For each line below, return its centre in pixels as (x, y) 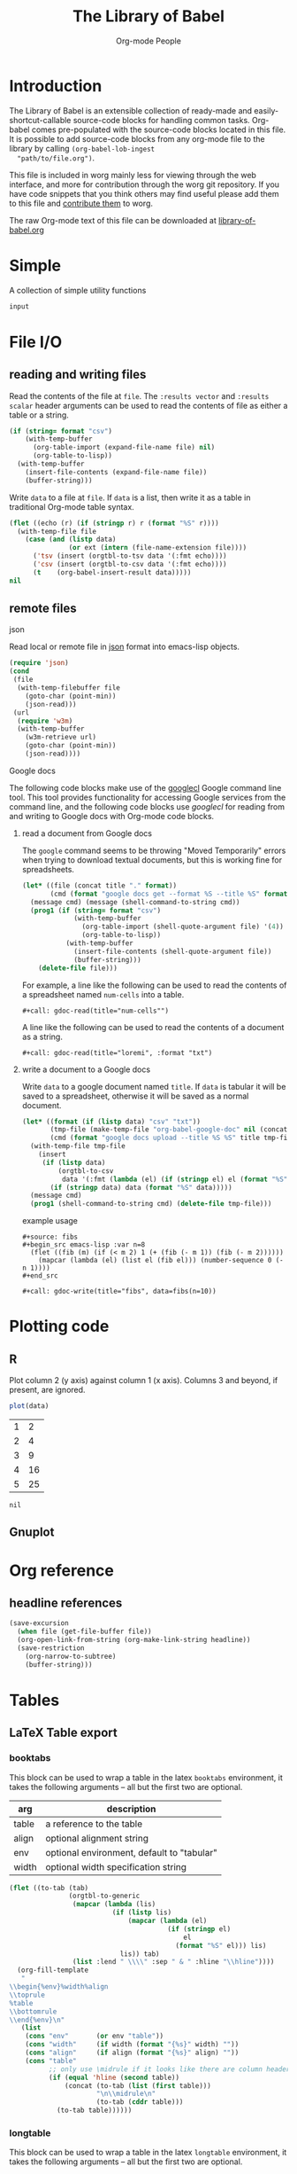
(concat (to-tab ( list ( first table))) (138, 2085)
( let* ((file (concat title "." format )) (99, 885)
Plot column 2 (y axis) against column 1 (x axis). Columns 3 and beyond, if (144, 1380)
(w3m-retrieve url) (61, 738)
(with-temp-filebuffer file (69, 688)
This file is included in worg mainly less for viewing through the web (133, 175)
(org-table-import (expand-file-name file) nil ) (124, 448)
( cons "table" (51, 2061)
